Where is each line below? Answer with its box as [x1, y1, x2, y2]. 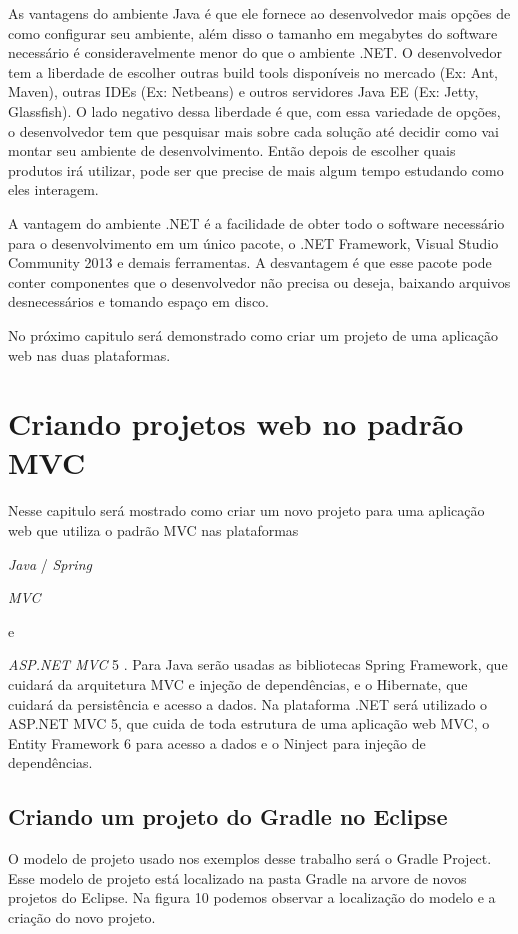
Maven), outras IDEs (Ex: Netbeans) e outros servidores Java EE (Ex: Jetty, [8, 81, 479, 102]
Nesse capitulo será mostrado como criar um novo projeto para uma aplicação [8, 500, 485, 521]
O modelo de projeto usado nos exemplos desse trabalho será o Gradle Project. [8, 848, 492, 869]
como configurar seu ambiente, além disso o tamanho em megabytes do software [8, 22, 498, 43]
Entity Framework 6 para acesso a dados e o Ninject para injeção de [8, 732, 426, 753]
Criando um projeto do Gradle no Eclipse [8, 801, 448, 832]
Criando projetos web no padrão [8, 403, 464, 444]
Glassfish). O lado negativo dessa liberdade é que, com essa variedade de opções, [8, 100, 501, 121]
